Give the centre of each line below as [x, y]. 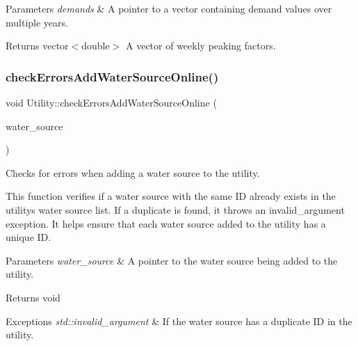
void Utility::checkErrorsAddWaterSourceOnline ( [111, 102]
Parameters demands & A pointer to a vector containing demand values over [169, 8]
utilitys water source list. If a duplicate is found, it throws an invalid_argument [175, 209]
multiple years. [37, 22]
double [96, 46]
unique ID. [29, 237]
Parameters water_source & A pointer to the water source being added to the [172, 260]
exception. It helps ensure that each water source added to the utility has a [166, 223]
